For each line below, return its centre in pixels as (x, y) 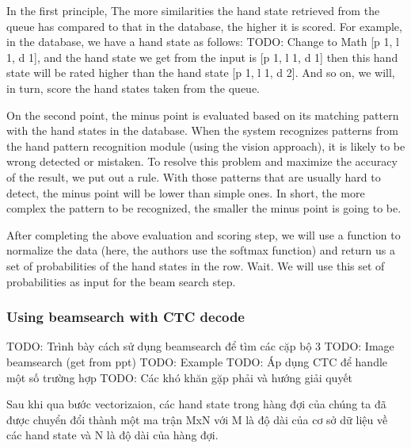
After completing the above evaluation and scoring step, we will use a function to (204, 234)
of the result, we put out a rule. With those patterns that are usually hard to (194, 176)
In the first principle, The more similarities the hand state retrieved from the (193, 10)
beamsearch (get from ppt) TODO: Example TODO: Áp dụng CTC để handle (197, 361)
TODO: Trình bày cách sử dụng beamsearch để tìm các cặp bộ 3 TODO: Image (200, 346)
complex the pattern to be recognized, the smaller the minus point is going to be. (204, 208)
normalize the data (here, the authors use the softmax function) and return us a (201, 250)
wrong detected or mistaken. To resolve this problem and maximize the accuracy (202, 161)
